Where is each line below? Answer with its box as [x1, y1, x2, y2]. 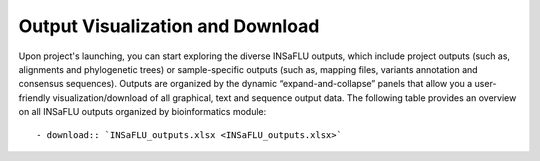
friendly [18, 91, 51, 104]
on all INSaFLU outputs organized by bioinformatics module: [18, 106, 267, 118]
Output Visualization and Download [18, 15, 320, 37]
